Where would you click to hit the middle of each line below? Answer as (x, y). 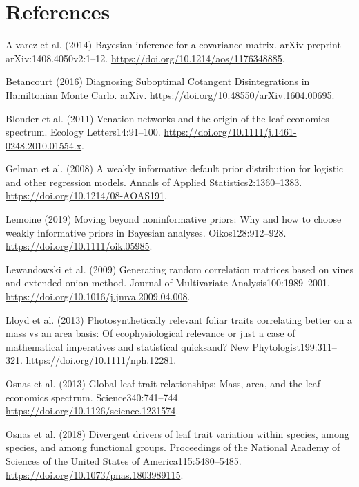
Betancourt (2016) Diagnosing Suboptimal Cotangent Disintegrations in (158, 81)
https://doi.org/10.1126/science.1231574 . (92, 411)
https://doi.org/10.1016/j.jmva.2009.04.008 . (98, 296)
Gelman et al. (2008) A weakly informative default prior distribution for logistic (175, 168)
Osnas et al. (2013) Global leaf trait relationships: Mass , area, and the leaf (163, 383)
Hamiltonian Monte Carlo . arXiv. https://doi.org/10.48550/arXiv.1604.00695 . (170, 94)
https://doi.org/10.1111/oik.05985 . (79, 246)
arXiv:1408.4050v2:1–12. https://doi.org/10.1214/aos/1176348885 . (145, 58)
